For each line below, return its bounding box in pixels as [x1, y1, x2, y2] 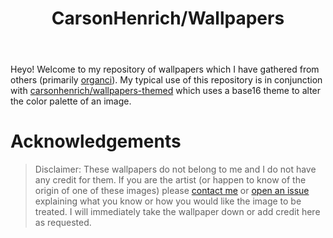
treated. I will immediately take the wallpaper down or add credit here [34, 206, 321, 218]
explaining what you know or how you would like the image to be [34, 195, 302, 207]
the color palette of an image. [10, 95, 132, 107]
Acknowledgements [10, 130, 182, 153]
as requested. [34, 217, 92, 229]
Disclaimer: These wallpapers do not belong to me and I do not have [34, 163, 317, 176]
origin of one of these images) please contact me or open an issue [34, 185, 310, 197]
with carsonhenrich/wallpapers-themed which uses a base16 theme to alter [10, 85, 322, 97]
